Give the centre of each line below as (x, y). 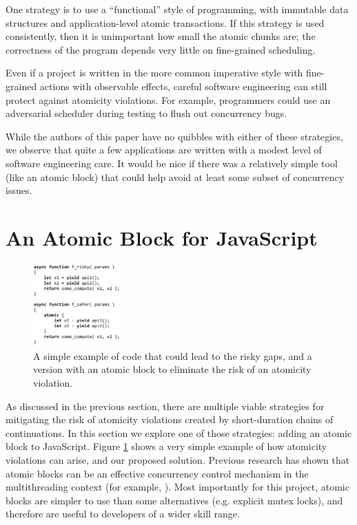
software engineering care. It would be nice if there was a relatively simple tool (172, 163)
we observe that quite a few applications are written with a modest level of (164, 150)
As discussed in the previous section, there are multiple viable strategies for (165, 406)
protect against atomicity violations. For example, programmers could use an (168, 99)
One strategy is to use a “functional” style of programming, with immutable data (177, 9)
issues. (19, 190)
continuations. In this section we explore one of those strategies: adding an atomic (179, 432)
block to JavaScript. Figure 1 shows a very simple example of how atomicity (166, 446)
